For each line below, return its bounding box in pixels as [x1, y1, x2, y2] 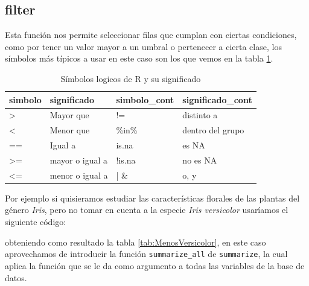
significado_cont [182, 93, 252, 106]
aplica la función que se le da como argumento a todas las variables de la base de [5, 259, 305, 272]
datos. [5, 271, 27, 284]
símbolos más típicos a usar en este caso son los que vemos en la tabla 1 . [5, 52, 273, 65]
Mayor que [49, 109, 89, 121]
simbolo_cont [116, 93, 174, 106]
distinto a [182, 109, 218, 121]
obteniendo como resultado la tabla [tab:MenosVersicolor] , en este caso [5, 235, 266, 248]
